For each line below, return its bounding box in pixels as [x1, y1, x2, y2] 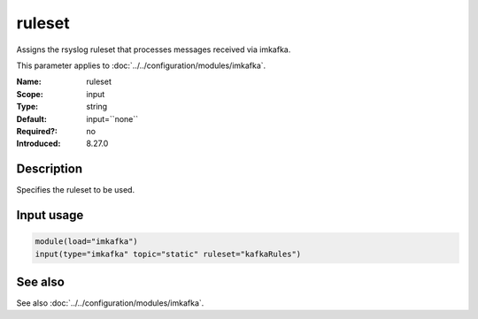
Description [16, 162, 83, 177]
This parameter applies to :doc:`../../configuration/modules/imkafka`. [16, 60, 266, 71]
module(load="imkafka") [35, 237, 139, 247]
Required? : [16, 125, 58, 136]
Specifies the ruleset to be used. [16, 185, 135, 195]
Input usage [16, 208, 84, 223]
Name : [16, 76, 42, 87]
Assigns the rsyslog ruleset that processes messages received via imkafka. [16, 44, 291, 55]
